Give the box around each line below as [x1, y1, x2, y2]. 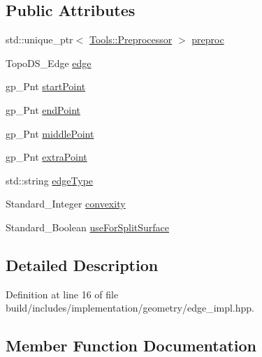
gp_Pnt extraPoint [6, 150, 87, 164]
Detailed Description [6, 254, 159, 275]
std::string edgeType [6, 173, 94, 187]
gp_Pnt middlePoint [6, 126, 94, 140]
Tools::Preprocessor [89, 32, 173, 47]
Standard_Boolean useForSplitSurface [6, 219, 169, 234]
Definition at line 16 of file [6, 286, 119, 301]
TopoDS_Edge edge [6, 55, 92, 70]
